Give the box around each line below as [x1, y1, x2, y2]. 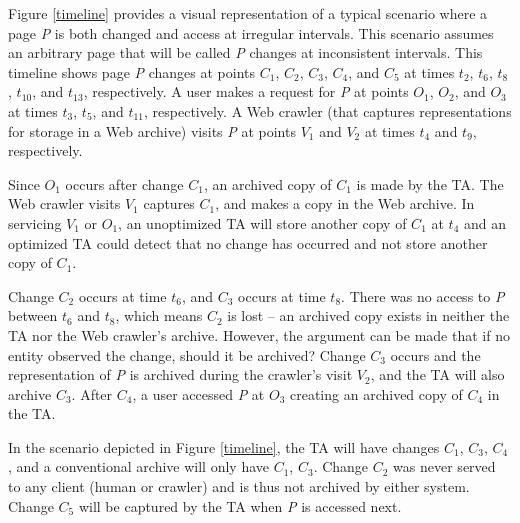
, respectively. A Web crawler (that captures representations [144, 100, 512, 121]
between [8, 305, 58, 326]
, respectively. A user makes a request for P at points [83, 81, 409, 102]
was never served [393, 456, 496, 477]
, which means [115, 305, 203, 326]
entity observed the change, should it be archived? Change [8, 344, 366, 365]
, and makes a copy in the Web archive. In [215, 193, 475, 214]
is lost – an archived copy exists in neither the [227, 305, 510, 326]
